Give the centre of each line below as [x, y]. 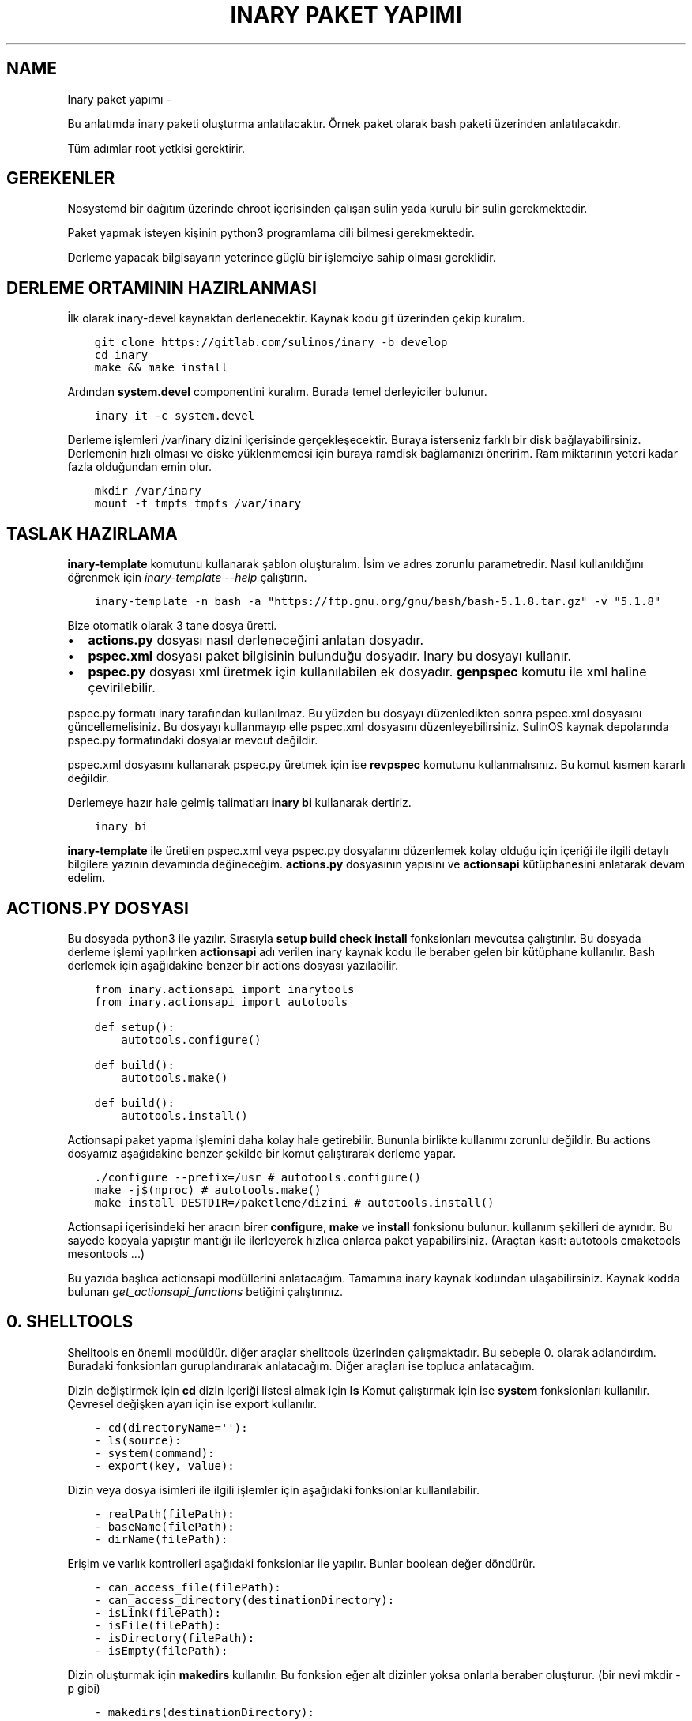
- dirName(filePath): [161, 1539]
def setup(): [134, 1027]
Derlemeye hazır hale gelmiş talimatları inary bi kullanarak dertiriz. [239, 803]
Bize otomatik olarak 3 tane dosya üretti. [172, 626]
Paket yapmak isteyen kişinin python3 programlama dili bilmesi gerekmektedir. [271, 233]
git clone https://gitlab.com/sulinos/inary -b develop [271, 343]
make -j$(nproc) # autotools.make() [208, 1190]
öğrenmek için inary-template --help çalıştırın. [187, 578]
